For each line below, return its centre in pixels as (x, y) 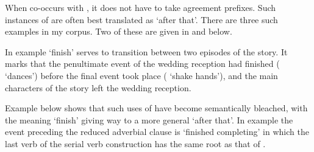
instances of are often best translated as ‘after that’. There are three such (141, 19)
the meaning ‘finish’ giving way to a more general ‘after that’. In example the (149, 119)
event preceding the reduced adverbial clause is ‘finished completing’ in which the (157, 132)
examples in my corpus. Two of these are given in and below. (119, 31)
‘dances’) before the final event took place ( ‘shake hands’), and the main (141, 75)
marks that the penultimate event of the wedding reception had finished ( (142, 64)
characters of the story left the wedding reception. (98, 87)
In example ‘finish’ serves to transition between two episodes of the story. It (146, 51)
